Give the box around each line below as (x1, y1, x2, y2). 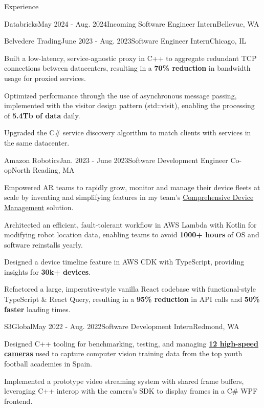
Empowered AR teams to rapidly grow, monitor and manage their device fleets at (4, 181, 260, 192)
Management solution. (4, 201, 74, 212)
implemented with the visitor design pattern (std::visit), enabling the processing (4, 100, 255, 111)
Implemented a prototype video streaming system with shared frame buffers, (4, 375, 244, 386)
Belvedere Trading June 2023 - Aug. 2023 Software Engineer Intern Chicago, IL (4, 35, 247, 46)
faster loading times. (4, 303, 71, 314)
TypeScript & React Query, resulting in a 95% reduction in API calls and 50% (4, 294, 260, 304)
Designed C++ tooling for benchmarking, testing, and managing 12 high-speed (4, 338, 258, 349)
